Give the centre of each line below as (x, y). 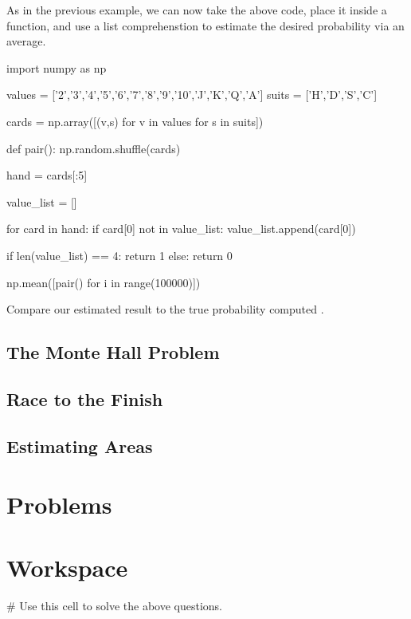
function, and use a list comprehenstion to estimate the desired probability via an (205, 25)
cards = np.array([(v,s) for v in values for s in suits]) (135, 121)
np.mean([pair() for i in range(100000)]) (104, 282)
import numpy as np (57, 67)
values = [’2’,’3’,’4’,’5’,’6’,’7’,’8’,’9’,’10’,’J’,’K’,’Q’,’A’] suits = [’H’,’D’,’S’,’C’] (192, 95)
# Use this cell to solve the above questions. (114, 605)
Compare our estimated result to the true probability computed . (165, 309)
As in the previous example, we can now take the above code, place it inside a (197, 10)
